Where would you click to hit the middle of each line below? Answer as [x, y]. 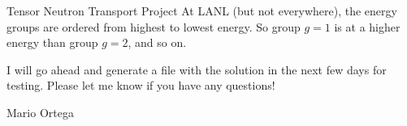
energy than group [52, 42]
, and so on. [157, 42]
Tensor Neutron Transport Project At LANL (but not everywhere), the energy [202, 10]
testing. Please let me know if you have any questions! [141, 85]
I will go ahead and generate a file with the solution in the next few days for [197, 69]
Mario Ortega [40, 112]
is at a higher [367, 26]
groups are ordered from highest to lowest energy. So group [154, 26]
